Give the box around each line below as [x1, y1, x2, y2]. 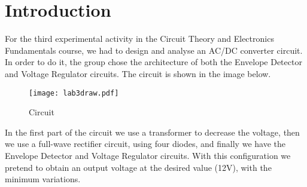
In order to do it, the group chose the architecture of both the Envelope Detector [5, 56, 302, 68]
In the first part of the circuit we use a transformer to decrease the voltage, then [5, 125, 300, 138]
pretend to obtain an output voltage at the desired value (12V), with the [5, 161, 272, 173]
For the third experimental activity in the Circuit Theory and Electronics [5, 32, 274, 45]
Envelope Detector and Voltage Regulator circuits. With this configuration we [5, 149, 291, 161]
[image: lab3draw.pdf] [29, 88, 119, 97]
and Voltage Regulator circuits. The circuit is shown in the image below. [5, 67, 271, 79]
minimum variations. [5, 173, 81, 185]
